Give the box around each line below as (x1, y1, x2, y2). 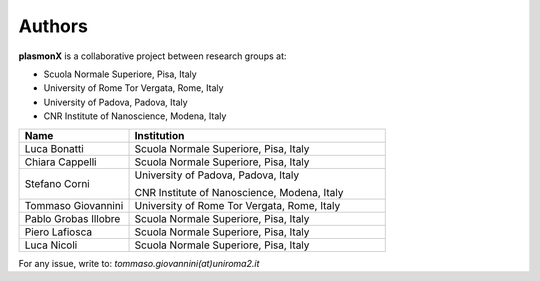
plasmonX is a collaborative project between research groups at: (18, 50, 287, 62)
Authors (18, 15, 89, 37)
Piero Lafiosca (24, 225, 93, 239)
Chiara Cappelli (24, 155, 97, 169)
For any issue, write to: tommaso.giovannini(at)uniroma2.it (18, 257, 260, 269)
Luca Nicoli (24, 238, 78, 252)
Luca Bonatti (24, 141, 84, 155)
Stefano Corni (24, 176, 90, 190)
